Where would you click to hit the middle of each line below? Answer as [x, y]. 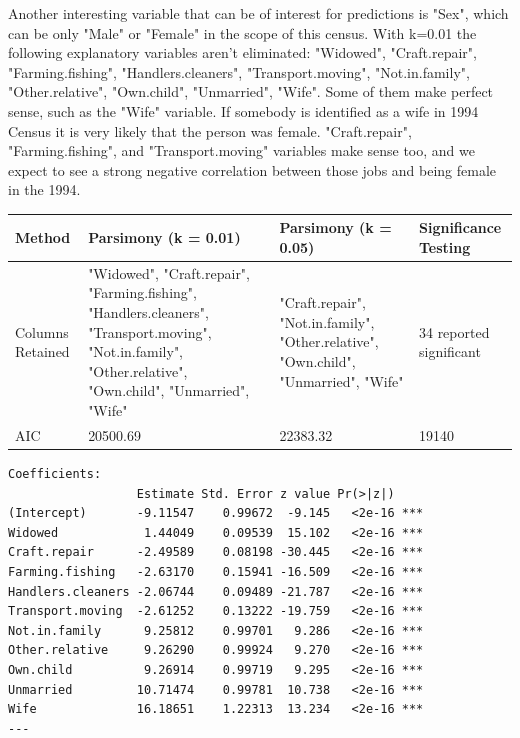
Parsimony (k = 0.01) [164, 237]
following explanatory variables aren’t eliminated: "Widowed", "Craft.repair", [242, 52]
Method [43, 237]
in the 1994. [44, 189]
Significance [460, 227]
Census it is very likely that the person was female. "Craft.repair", [210, 130]
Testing [444, 247]
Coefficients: [55, 473]
